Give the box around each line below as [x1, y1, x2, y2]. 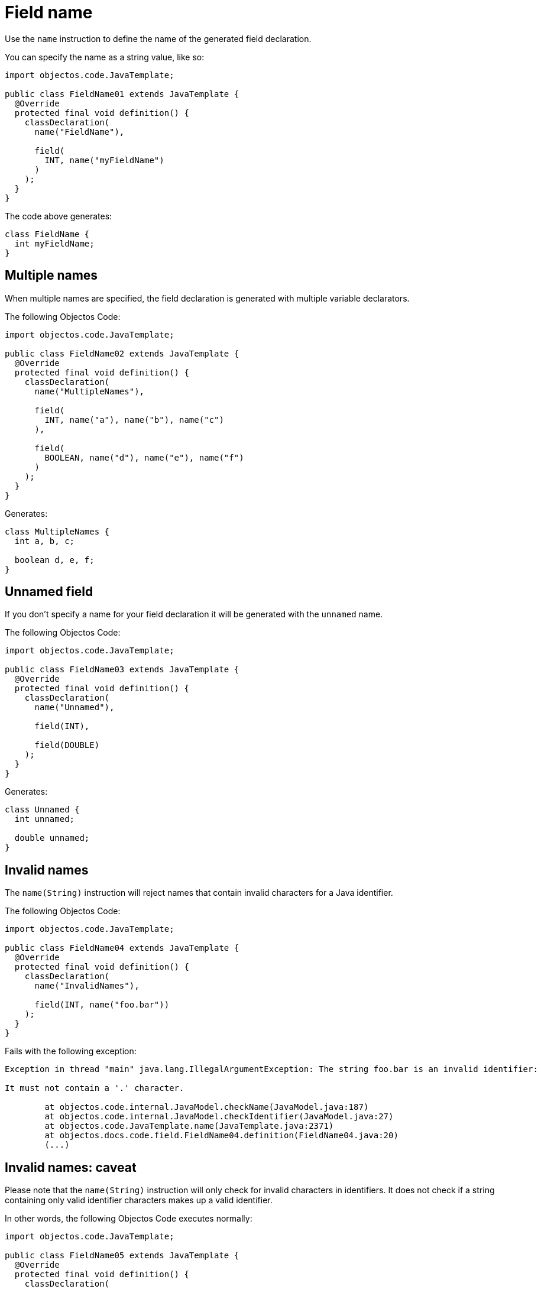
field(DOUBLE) [34, 740, 100, 750]
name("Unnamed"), [34, 702, 115, 712]
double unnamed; [14, 833, 90, 843]
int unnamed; [14, 814, 75, 824]
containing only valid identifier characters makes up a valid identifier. [5, 1195, 273, 1206]
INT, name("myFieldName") [44, 155, 164, 165]
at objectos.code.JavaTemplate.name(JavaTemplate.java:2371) [44, 1121, 334, 1131]
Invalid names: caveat [5, 1160, 137, 1175]
